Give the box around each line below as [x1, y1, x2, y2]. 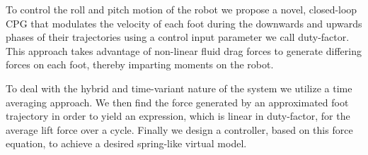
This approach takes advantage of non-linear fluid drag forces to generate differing [6, 43, 362, 58]
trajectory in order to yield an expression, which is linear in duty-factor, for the [6, 108, 350, 123]
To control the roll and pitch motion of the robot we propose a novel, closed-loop [6, 2, 357, 16]
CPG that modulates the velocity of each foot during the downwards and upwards [6, 15, 362, 30]
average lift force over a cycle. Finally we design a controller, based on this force [6, 122, 353, 137]
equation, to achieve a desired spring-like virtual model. [6, 136, 247, 151]
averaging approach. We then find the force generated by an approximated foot [6, 94, 349, 109]
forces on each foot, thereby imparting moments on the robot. [6, 57, 274, 72]
